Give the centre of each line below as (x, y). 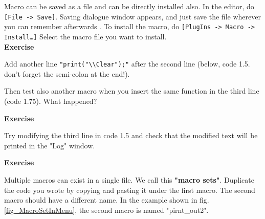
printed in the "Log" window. (50, 145)
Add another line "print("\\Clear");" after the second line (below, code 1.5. (127, 64)
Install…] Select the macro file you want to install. (85, 36)
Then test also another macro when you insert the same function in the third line (132, 91)
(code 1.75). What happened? (51, 101)
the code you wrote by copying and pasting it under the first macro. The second (130, 190)
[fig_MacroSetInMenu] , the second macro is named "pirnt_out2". (106, 210)
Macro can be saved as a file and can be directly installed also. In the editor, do (129, 6)
